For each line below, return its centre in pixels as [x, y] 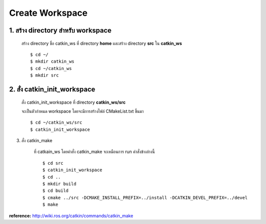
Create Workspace [48, 13]
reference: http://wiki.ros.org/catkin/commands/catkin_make [71, 216]
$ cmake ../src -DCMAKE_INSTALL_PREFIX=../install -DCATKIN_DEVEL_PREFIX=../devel [145, 198]
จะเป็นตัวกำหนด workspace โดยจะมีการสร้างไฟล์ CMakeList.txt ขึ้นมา [83, 111]
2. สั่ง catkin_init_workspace [52, 89]
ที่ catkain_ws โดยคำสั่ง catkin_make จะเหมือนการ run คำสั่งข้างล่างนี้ [94, 152]
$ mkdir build [59, 184]
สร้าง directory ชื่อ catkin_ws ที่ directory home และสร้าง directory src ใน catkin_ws [102, 43]
